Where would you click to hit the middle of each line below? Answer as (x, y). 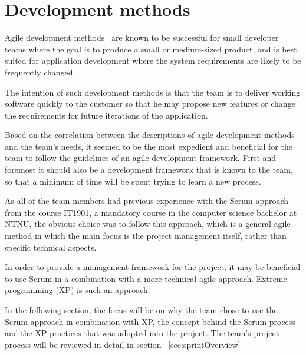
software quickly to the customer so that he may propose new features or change (150, 103)
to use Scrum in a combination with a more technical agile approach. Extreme (146, 278)
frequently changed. (40, 72)
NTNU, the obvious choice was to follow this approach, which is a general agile (148, 224)
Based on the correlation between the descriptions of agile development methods (150, 135)
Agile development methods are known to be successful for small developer (142, 37)
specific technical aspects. (51, 247)
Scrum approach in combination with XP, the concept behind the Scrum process (150, 321)
